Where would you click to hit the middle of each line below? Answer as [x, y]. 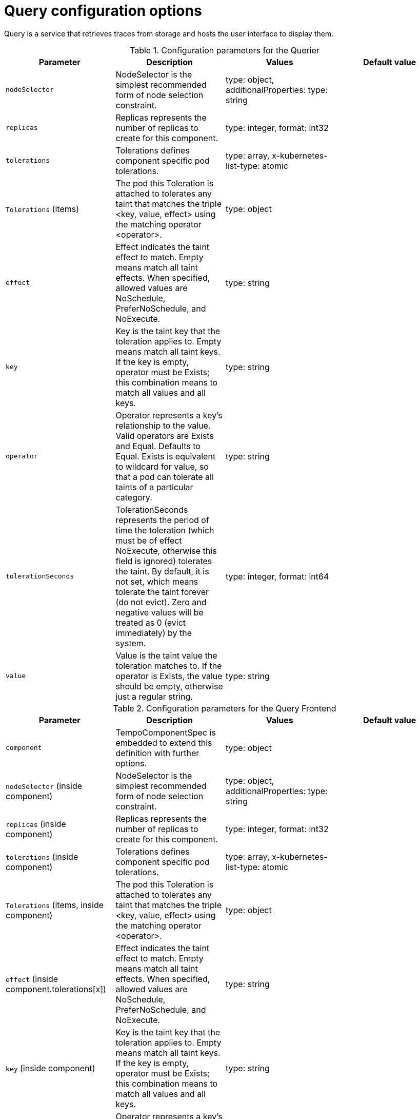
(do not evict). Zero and [161, 602]
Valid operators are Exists [165, 436]
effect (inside [32, 979]
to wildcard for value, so [162, 466]
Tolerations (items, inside [55, 905]
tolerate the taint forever [162, 592]
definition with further [157, 753]
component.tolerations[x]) [56, 989]
